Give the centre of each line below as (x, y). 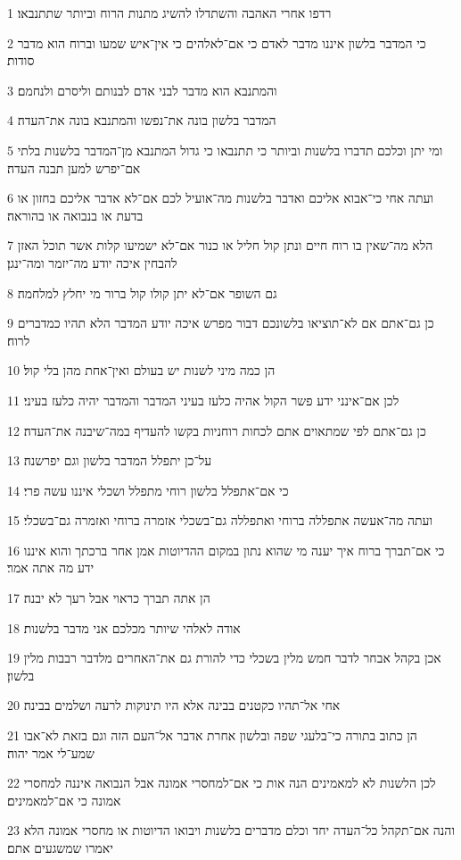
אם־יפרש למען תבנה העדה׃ (74, 167)
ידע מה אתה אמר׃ (51, 568)
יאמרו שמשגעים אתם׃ (60, 847)
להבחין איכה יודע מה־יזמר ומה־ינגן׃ (92, 262)
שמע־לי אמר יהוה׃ (51, 752)
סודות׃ (21, 60)
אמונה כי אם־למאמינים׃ (64, 800)
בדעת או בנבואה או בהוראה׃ (75, 215)
